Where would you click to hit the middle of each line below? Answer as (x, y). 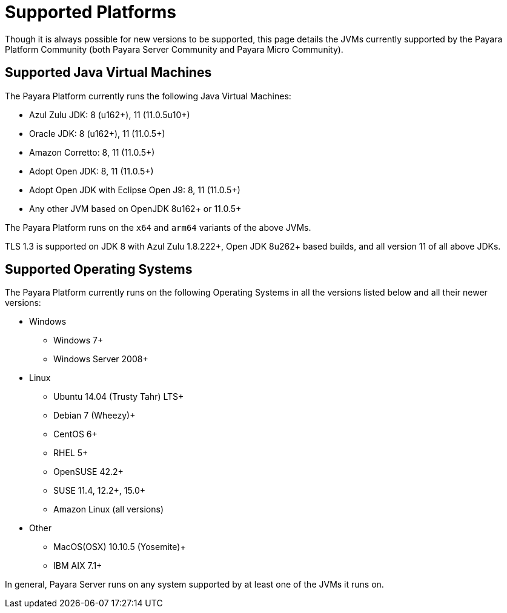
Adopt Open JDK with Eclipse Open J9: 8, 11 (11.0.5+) (135, 190)
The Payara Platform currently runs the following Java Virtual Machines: (148, 96)
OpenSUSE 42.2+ (88, 472)
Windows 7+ (78, 340)
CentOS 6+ (75, 434)
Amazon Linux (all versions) (109, 509)
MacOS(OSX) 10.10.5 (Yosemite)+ (120, 547)
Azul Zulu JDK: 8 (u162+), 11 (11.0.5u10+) (110, 114)
